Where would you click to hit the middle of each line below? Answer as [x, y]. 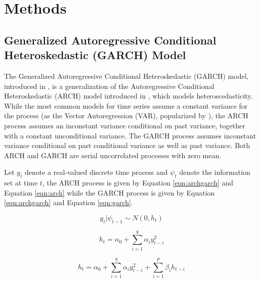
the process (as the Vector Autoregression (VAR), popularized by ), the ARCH [126, 115]
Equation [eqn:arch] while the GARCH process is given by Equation [110, 192]
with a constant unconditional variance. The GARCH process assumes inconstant [130, 135]
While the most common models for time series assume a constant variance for [126, 105]
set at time [21, 183]
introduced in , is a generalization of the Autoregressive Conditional [109, 86]
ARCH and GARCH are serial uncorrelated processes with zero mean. [113, 155]
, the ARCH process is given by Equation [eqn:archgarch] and [138, 183]
